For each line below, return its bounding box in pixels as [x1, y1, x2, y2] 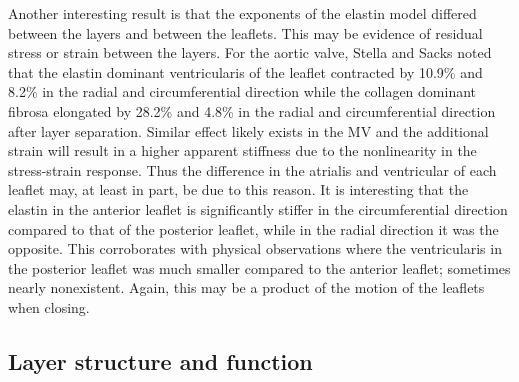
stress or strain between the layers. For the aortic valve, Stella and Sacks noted [8, 42, 492, 63]
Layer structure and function [8, 345, 313, 376]
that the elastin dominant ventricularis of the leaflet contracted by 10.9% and [8, 61, 483, 82]
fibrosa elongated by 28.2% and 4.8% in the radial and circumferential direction [8, 100, 496, 121]
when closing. [8, 296, 90, 317]
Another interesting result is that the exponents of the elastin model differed [8, 3, 477, 23]
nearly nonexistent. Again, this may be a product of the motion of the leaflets [8, 277, 485, 298]
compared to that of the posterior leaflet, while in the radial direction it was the [8, 218, 499, 239]
